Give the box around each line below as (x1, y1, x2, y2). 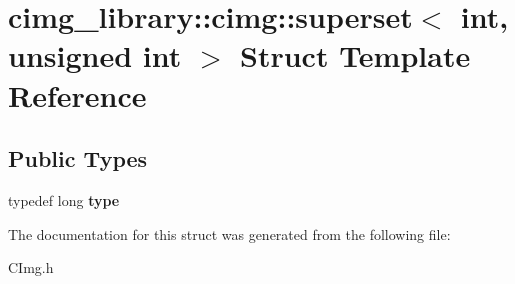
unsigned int (8, 35, 182, 76)
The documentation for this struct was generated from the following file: (8, 223, 451, 244)
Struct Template (240, 35, 471, 76)
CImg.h (8, 257, 54, 278)
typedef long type (8, 189, 120, 210)
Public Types (8, 143, 148, 174)
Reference (8, 74, 147, 115)
